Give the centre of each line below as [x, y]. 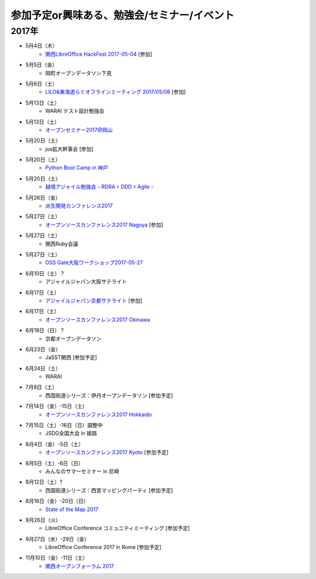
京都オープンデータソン [73, 338]
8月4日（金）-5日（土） [55, 444]
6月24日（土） [43, 368]
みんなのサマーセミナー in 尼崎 [82, 471]
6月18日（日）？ [45, 331]
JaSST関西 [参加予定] [71, 357]
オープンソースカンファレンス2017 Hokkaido [99, 414]
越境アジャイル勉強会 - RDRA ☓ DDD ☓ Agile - [99, 187]
